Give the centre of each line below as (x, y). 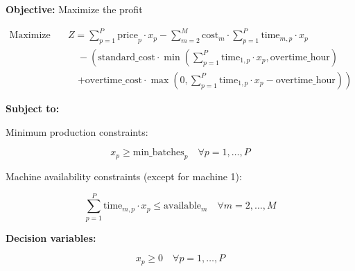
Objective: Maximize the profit (74, 9)
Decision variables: (51, 237)
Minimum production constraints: (77, 131)
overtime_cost (113, 80)
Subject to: (33, 108)
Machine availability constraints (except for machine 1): (124, 176)
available (183, 206)
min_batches (158, 153)
